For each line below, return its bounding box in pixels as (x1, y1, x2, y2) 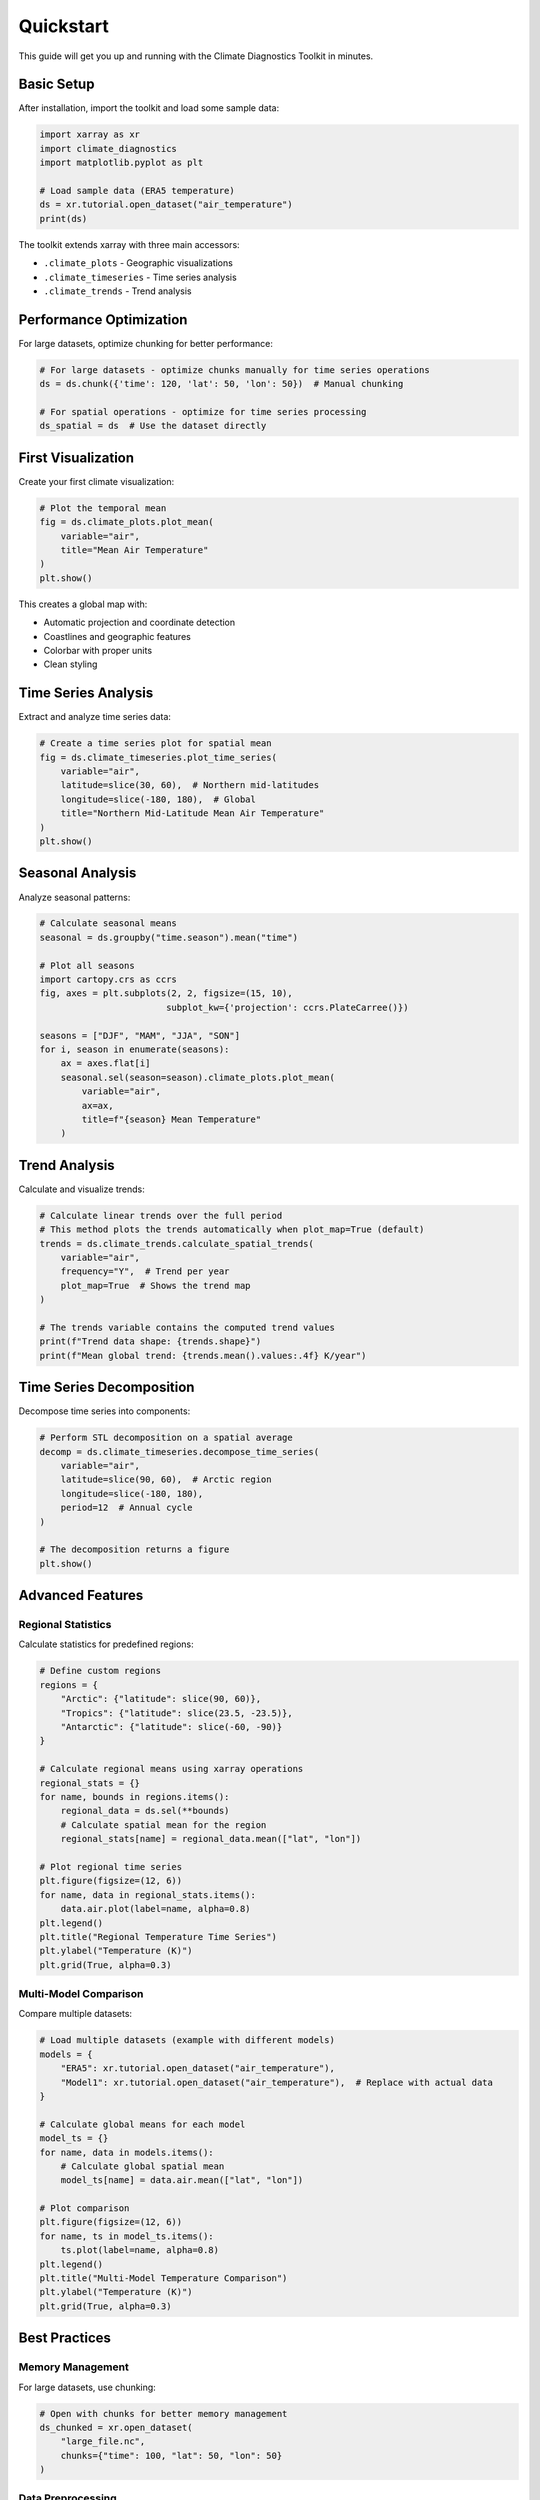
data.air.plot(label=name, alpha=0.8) (60, 1903, 251, 1915)
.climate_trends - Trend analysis (43, 285, 192, 297)
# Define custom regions (39, 1665, 162, 1677)
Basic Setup (18, 76, 95, 93)
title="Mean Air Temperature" (60, 545, 209, 556)
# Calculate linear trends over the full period (39, 1210, 283, 1221)
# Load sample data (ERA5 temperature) (39, 185, 235, 196)
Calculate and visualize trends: (18, 1183, 145, 1195)
